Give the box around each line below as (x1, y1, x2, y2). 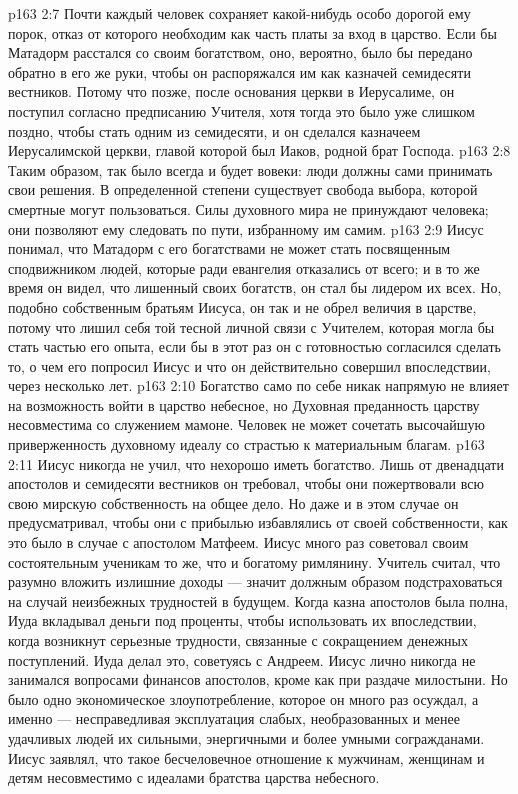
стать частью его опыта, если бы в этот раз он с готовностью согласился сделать (8, 336, 501, 357)
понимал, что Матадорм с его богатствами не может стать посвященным (8, 238, 451, 259)
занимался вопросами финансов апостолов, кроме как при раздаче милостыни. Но (8, 669, 508, 690)
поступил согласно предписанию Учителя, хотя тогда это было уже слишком (8, 100, 475, 121)
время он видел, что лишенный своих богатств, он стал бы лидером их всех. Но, (8, 277, 502, 298)
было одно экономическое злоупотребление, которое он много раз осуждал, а (8, 688, 479, 709)
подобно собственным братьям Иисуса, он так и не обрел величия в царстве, (8, 296, 477, 317)
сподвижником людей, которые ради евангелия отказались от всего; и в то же (8, 257, 480, 278)
